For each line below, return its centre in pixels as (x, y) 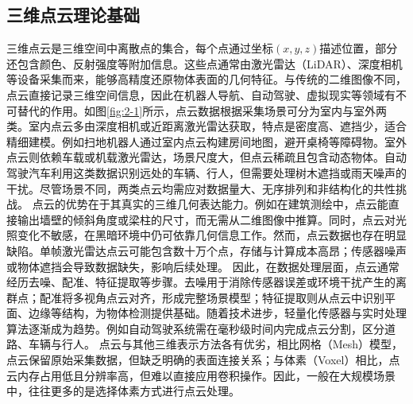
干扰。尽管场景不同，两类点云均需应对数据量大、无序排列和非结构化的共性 (201, 188)
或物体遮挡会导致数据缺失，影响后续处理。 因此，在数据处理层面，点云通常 (203, 266)
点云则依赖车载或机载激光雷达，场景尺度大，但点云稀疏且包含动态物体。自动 (206, 157)
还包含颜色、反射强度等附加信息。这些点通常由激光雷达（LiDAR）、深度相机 (205, 63)
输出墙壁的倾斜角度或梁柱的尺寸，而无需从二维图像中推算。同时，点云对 (206, 219)
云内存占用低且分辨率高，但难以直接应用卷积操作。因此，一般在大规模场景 (201, 375)
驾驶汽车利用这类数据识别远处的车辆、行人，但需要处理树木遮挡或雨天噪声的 (206, 172)
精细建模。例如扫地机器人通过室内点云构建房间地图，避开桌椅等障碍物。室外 (206, 141)
